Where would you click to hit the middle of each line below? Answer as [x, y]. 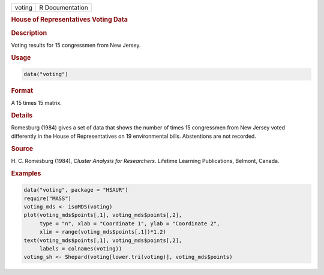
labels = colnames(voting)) [81, 248]
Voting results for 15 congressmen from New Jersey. [76, 45]
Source [22, 149]
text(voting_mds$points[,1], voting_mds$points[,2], [103, 240]
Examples [26, 173]
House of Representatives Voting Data [70, 20]
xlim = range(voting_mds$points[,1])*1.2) [103, 232]
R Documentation [64, 7]
